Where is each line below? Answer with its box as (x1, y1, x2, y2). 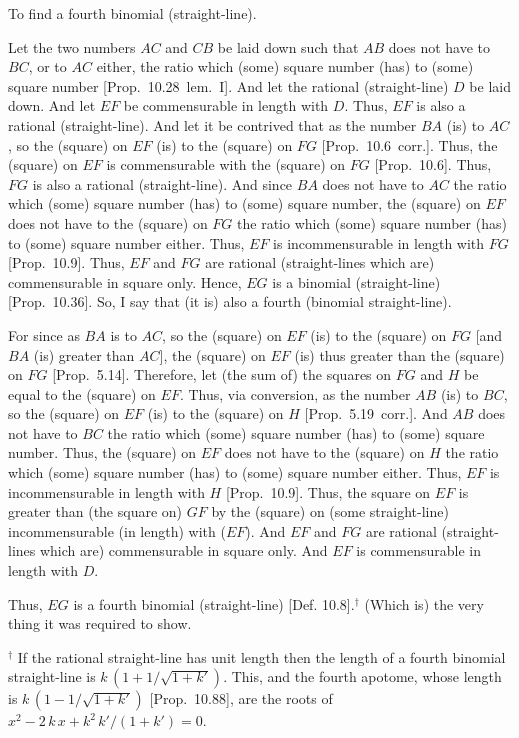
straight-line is (8, 666, 96, 687)
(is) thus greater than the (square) (294, 344, 505, 365)
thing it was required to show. (8, 613, 192, 634)
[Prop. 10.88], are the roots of (149, 688, 333, 709)
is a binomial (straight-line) (272, 271, 441, 292)
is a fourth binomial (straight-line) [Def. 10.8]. (73, 593, 355, 614)
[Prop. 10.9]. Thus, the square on (225, 481, 431, 502)
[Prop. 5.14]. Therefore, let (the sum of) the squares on (52, 364, 392, 385)
